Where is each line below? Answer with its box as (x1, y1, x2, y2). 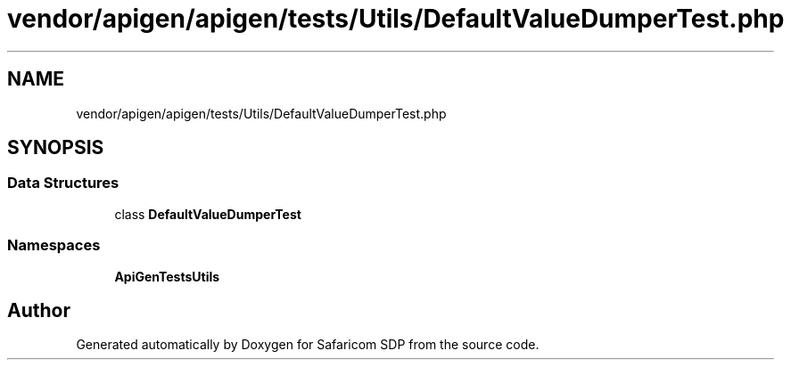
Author (7, 298, 70, 322)
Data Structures (7, 174, 119, 192)
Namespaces (7, 236, 101, 255)
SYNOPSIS (7, 136, 104, 159)
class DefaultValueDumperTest (114, 206, 301, 222)
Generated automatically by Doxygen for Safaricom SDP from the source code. (76, 337, 540, 353)
